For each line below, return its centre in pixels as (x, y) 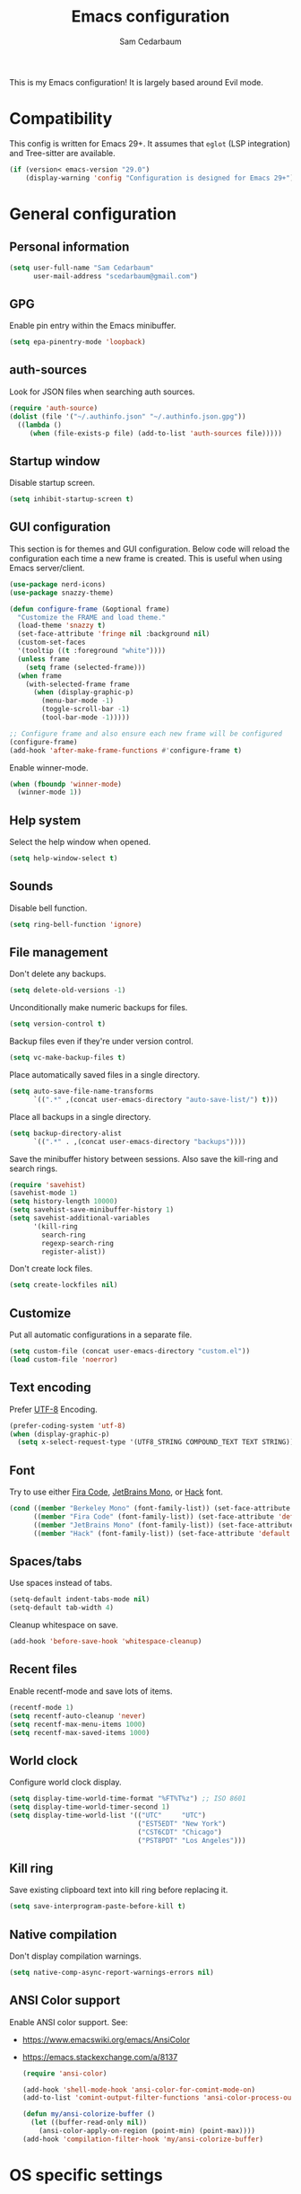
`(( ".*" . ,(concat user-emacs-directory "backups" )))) (139, 1141)
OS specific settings (86, 2175)
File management (59, 952)
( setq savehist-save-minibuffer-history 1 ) (92, 1210)
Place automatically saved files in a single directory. (105, 1075)
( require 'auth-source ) (54, 408)
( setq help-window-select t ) (64, 859)
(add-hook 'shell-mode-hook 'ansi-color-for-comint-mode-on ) (139, 2090)
